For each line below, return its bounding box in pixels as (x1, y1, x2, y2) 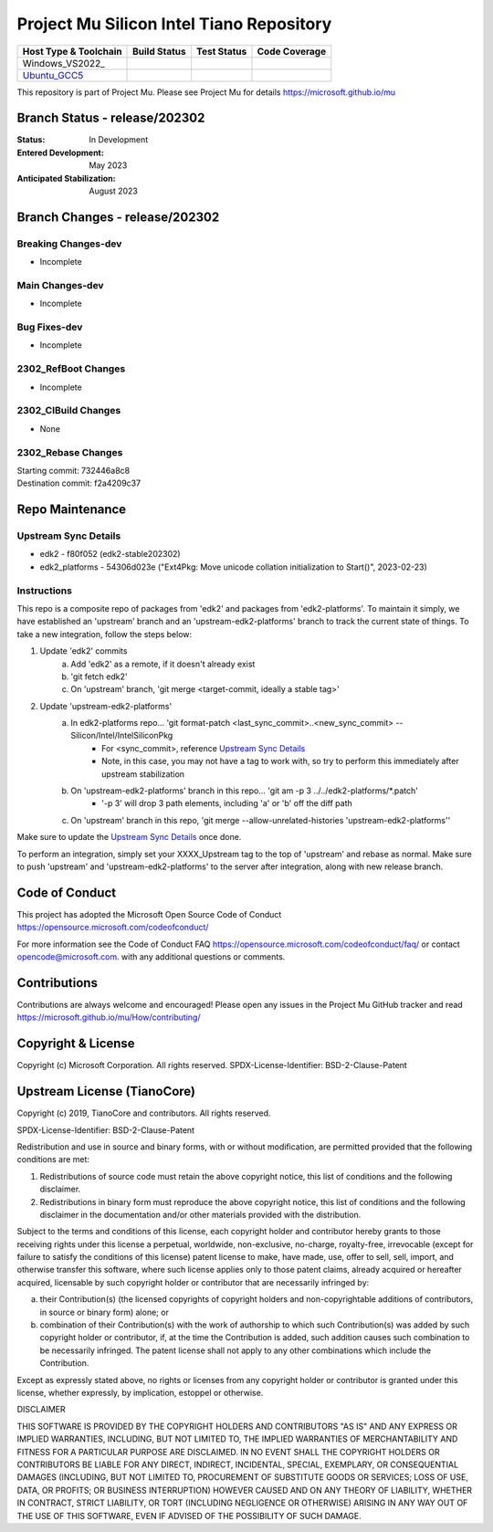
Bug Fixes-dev (16, 320, 83, 333)
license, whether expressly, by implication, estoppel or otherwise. (16, 1387, 264, 1398)
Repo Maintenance (16, 502, 127, 518)
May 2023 (89, 160, 128, 171)
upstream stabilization (101, 768, 185, 780)
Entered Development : (16, 147, 104, 158)
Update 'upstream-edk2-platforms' (39, 700, 173, 711)
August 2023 (89, 185, 139, 196)
